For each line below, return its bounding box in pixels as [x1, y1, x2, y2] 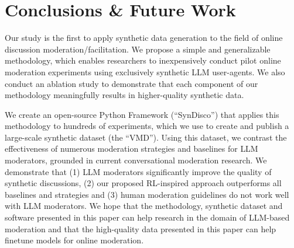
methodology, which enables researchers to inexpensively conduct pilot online [5, 54, 281, 67]
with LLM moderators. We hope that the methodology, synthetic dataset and [5, 200, 283, 212]
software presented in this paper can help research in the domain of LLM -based [5, 211, 290, 223]
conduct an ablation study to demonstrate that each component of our [5, 77, 258, 89]
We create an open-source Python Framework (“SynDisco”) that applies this [5, 108, 279, 120]
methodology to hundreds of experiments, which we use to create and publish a [5, 120, 289, 132]
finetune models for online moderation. [5, 234, 144, 246]
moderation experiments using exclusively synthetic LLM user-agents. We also [5, 65, 285, 78]
